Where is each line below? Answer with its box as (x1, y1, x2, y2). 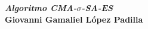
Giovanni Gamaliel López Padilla (5, 13, 143, 25)
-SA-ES (81, 2, 113, 13)
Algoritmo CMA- (5, 2, 77, 13)
